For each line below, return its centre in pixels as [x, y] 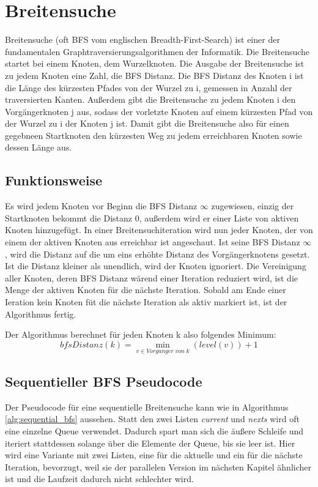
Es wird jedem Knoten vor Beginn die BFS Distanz [101, 206]
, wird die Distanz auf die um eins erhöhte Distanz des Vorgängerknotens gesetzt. [157, 254]
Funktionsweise [54, 180]
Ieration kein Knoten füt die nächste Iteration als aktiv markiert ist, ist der [146, 302]
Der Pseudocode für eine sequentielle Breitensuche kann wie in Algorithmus [147, 407]
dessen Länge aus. [39, 147]
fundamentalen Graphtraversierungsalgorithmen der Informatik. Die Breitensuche [157, 51]
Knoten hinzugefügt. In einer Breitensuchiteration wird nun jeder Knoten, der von [159, 230]
